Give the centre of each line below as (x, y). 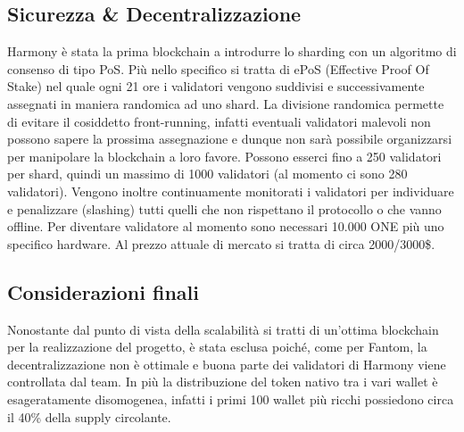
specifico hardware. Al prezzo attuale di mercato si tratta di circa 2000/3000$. (221, 243)
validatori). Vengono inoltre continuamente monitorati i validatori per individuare (231, 191)
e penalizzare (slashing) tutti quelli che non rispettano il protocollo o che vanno (224, 208)
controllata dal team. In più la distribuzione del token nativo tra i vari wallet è (223, 382)
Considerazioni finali (103, 291)
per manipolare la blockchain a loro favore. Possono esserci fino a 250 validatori (224, 156)
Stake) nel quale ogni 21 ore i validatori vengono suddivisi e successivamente (216, 86)
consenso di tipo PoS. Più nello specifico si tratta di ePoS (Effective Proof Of (218, 68)
